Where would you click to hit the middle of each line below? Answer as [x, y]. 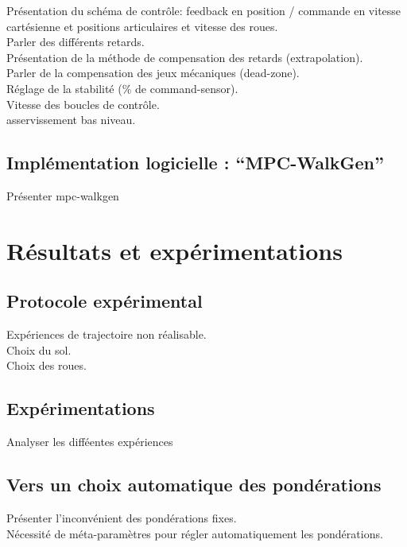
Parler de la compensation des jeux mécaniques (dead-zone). [153, 73]
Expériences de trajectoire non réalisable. [107, 334]
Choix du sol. [39, 349]
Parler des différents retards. [76, 42]
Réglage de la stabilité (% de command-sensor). [122, 88]
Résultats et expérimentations [174, 250]
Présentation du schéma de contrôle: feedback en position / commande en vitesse [204, 10]
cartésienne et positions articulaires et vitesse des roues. [142, 26]
